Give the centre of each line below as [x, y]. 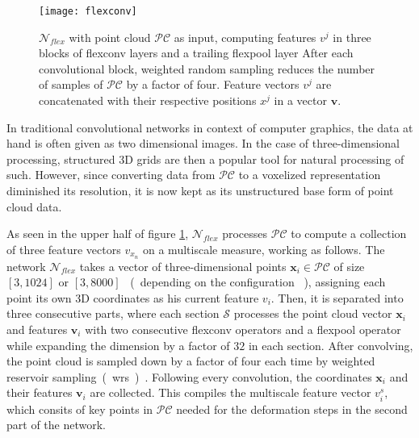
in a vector [300, 100]
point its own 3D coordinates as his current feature [133, 297]
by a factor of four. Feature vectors [213, 84]
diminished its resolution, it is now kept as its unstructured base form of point [200, 190]
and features [37, 330]
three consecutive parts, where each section [113, 313]
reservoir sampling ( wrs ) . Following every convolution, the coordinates [189, 376]
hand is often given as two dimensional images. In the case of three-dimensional [203, 143]
